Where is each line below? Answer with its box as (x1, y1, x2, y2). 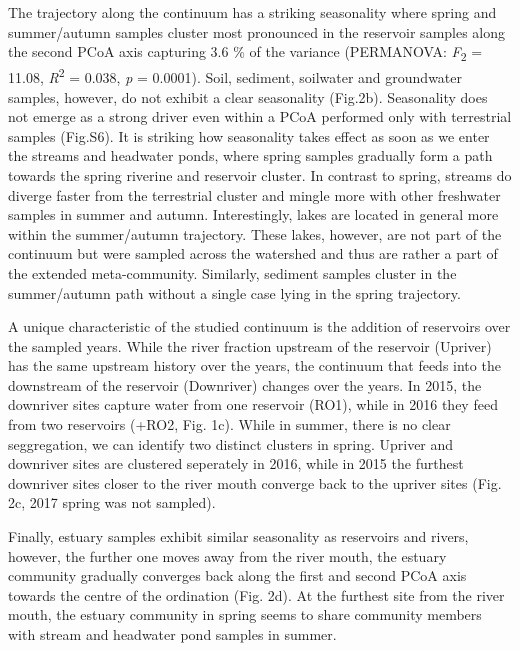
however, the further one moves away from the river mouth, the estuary (8, 545, 447, 566)
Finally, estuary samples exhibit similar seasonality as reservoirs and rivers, (8, 526, 469, 547)
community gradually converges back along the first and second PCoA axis (8, 565, 467, 586)
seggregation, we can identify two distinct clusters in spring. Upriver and (8, 433, 454, 454)
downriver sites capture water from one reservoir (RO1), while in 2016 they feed (8, 394, 498, 415)
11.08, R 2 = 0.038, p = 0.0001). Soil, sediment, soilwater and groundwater (8, 64, 463, 87)
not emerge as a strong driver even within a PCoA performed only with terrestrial (8, 106, 512, 127)
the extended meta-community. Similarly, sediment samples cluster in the (8, 262, 457, 283)
